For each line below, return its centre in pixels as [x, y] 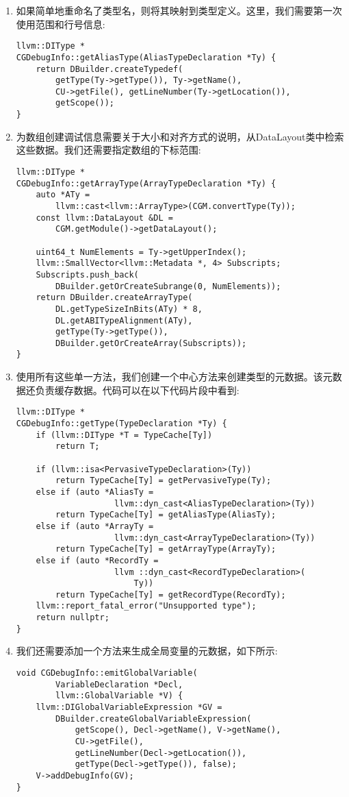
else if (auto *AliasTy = [95, 492]
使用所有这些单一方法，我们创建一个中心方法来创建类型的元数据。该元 [174, 377]
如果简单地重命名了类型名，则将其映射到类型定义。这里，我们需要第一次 [179, 10]
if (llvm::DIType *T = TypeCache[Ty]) [124, 435]
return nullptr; [73, 618]
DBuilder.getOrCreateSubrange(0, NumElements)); [168, 286]
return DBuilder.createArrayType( [114, 298]
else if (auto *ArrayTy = [95, 526]
